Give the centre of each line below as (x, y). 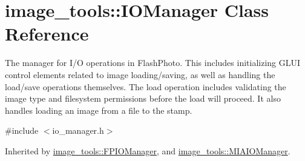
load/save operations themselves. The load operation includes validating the (146, 86)
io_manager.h (78, 130)
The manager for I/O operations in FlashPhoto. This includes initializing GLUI (153, 63)
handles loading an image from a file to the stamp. (99, 110)
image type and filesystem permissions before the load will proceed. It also (143, 98)
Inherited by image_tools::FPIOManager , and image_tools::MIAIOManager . (148, 150)
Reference (47, 34)
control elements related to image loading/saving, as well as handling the (140, 74)
